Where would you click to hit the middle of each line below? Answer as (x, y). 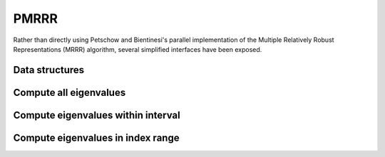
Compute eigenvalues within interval (97, 115)
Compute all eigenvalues (70, 92)
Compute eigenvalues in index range (96, 137)
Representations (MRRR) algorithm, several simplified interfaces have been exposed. (138, 49)
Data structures (49, 70)
